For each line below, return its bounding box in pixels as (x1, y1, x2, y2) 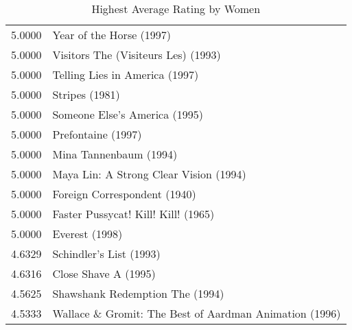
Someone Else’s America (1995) (52, 106, 203, 122)
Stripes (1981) (52, 86, 120, 102)
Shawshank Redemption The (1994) (52, 285, 224, 301)
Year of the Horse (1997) (52, 27, 172, 43)
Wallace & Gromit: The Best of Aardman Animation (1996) (52, 305, 341, 321)
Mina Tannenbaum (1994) (52, 146, 178, 162)
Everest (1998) (52, 226, 123, 241)
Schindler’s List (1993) (52, 246, 161, 261)
